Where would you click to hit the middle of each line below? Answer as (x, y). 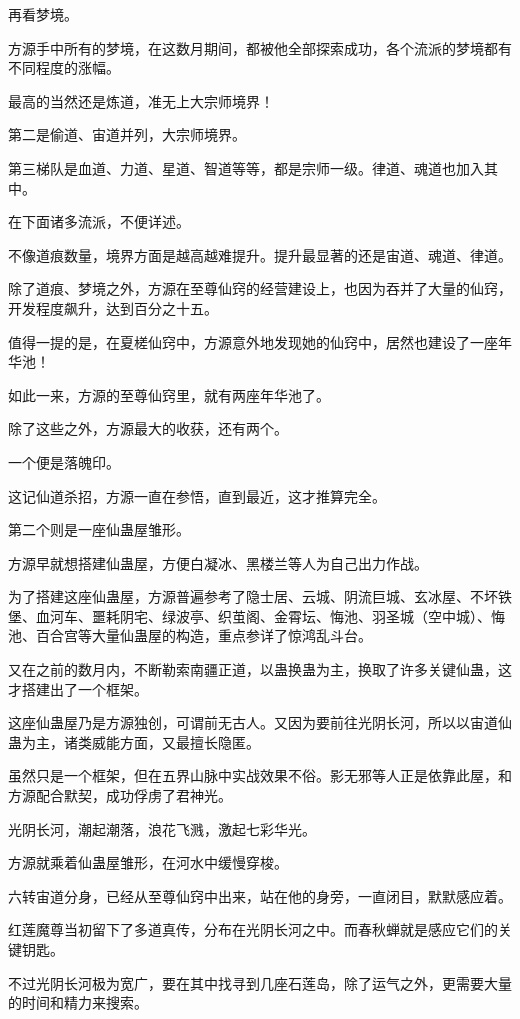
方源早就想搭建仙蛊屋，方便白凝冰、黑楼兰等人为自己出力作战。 (218, 562)
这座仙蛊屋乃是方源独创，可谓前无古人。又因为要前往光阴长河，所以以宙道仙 (260, 722)
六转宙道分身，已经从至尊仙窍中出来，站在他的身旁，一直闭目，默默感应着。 (260, 895)
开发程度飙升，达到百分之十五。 (113, 307)
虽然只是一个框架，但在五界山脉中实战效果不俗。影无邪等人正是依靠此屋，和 (260, 775)
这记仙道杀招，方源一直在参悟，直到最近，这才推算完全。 (197, 495)
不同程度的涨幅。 (64, 67)
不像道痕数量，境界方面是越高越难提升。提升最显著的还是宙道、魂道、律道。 (260, 254)
